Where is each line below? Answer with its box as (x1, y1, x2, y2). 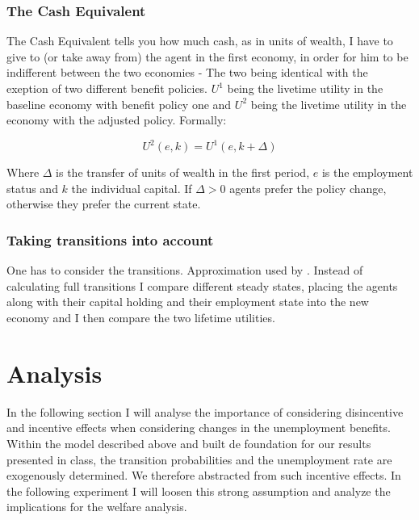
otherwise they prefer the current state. (6, 195, 201, 212)
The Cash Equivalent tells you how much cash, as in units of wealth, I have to (6, 32, 393, 49)
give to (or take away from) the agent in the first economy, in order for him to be (6, 48, 409, 65)
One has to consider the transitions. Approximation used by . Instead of (6, 262, 363, 279)
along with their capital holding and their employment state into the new (6, 293, 369, 310)
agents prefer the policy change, (229, 179, 387, 196)
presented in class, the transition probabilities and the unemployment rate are (6, 451, 392, 468)
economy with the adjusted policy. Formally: (6, 111, 227, 128)
